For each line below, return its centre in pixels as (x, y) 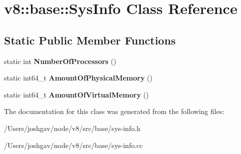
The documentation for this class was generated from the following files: (114, 111)
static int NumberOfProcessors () (60, 61)
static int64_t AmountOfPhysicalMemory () (78, 78)
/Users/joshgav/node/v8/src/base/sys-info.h (72, 128)
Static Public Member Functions (90, 40)
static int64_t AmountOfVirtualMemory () (76, 94)
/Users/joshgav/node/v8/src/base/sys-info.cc (73, 145)
